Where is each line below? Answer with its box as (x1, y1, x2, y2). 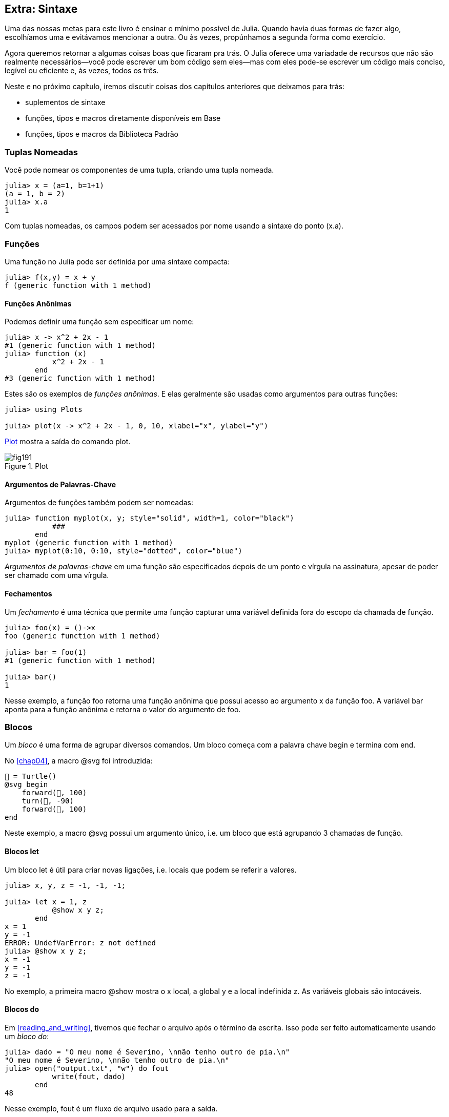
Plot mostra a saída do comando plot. (5, 437, 131, 446)
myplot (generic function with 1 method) (5, 539, 173, 547)
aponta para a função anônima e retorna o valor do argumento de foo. (5, 705, 241, 714)
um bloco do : (5, 1031, 49, 1041)
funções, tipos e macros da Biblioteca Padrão (25, 130, 179, 139)
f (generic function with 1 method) (5, 281, 152, 289)
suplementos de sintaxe (25, 98, 106, 107)
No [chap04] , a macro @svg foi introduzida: (5, 756, 153, 766)
